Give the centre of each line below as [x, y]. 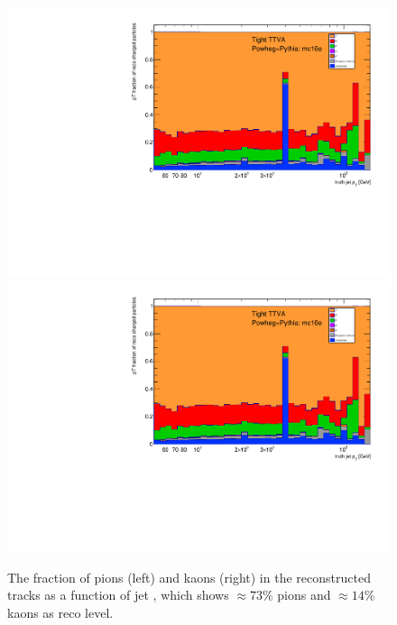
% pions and [296, 595]
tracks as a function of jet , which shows [118, 595]
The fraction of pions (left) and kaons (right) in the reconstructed [189, 577]
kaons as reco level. [60, 612]
